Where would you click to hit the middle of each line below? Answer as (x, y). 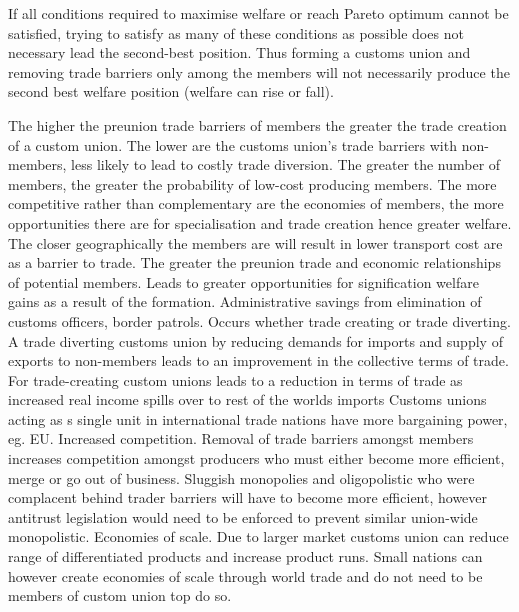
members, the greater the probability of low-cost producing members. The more (252, 183)
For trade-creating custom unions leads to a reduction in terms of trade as (235, 379)
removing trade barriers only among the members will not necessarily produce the (259, 71)
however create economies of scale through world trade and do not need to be (245, 575)
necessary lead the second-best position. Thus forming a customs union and (239, 52)
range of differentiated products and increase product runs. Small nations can (245, 556)
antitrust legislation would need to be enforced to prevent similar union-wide (243, 516)
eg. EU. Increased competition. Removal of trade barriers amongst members (241, 438)
